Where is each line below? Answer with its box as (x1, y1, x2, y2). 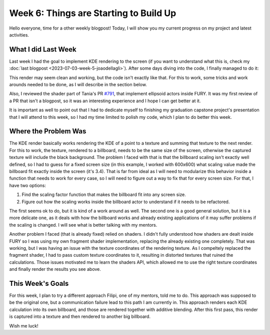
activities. (9, 32, 29, 38)
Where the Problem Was (9, 127, 86, 135)
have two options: (9, 182, 46, 188)
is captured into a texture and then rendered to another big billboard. (9, 313, 151, 319)
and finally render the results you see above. (9, 266, 101, 272)
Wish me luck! (9, 322, 38, 328)
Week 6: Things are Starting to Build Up (9, 8, 176, 19)
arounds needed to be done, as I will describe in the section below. (9, 82, 147, 88)
